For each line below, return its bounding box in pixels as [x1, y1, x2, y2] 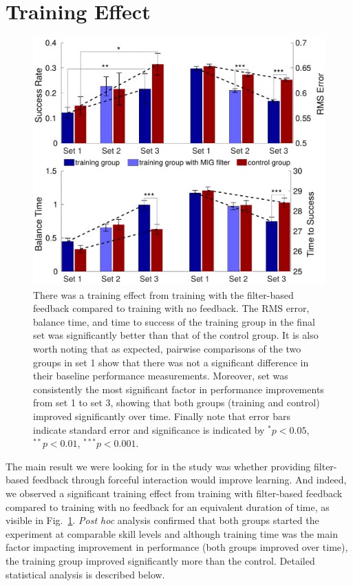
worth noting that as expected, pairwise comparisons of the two [33, 342, 301, 356]
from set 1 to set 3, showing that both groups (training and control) [33, 395, 320, 410]
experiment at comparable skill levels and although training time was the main [6, 526, 338, 541]
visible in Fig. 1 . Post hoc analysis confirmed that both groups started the [6, 513, 319, 527]
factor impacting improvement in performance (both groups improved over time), [6, 540, 348, 554]
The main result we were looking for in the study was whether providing [6, 459, 311, 473]
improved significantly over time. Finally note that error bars [33, 409, 290, 423]
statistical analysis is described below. [6, 567, 165, 581]
